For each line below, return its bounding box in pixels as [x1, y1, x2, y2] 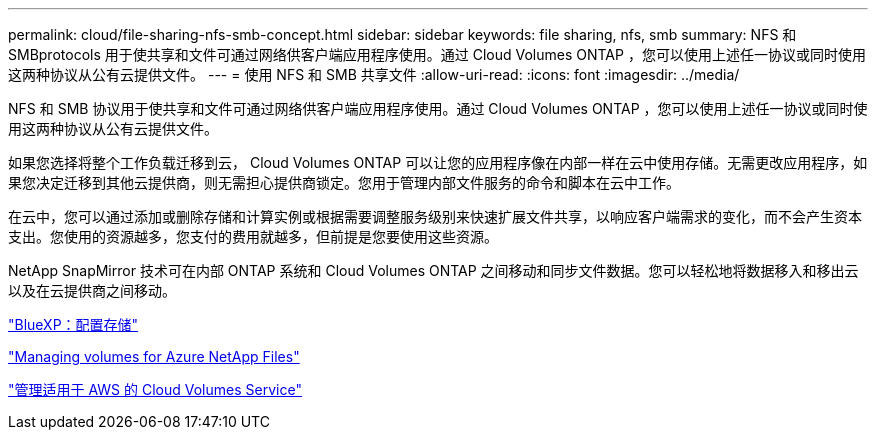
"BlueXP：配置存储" [8, 316, 139, 333]
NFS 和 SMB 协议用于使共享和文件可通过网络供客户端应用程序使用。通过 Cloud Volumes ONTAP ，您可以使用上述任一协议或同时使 [8, 100, 868, 117]
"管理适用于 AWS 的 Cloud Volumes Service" [8, 381, 302, 398]
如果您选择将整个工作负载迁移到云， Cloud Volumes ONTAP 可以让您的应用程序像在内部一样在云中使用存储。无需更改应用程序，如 [8, 154, 868, 171]
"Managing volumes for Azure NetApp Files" [8, 348, 300, 365]
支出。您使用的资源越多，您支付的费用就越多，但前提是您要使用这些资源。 [8, 228, 498, 245]
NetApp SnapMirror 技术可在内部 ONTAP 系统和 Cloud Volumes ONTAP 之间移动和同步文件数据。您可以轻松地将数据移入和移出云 [8, 262, 859, 279]
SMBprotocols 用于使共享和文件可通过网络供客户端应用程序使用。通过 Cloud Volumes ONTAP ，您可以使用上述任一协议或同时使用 [8, 46, 866, 63]
